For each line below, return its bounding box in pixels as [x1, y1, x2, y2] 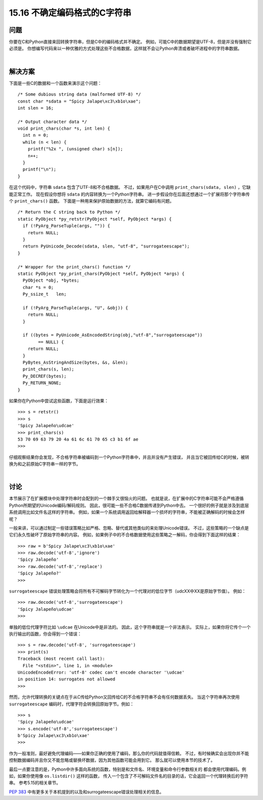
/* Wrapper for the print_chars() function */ [18, 264, 131, 269]
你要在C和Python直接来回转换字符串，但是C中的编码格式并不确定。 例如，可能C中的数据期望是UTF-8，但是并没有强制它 [9, 39, 252, 45]
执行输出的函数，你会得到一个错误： [9, 631, 82, 636]
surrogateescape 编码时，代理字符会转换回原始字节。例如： [9, 701, 134, 707]
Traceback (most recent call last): [18, 656, 105, 661]
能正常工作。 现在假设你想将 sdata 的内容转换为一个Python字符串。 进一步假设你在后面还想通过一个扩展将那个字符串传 [9, 191, 250, 197]
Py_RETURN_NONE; [22, 380, 62, 386]
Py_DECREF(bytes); [22, 373, 67, 379]
